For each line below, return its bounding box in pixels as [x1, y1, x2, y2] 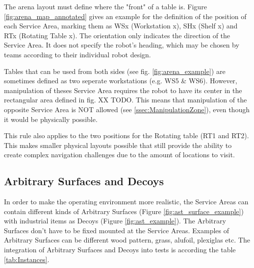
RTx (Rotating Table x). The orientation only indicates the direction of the [4, 30, 230, 40]
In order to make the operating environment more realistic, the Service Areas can [4, 196, 249, 207]
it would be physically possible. [4, 114, 98, 124]
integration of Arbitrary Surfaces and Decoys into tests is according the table [4, 244, 236, 255]
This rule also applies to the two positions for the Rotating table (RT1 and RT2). [4, 130, 249, 141]
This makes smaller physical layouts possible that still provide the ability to [4, 140, 232, 150]
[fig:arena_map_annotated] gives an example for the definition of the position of [4, 11, 247, 21]
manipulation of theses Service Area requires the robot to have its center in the [4, 85, 242, 95]
